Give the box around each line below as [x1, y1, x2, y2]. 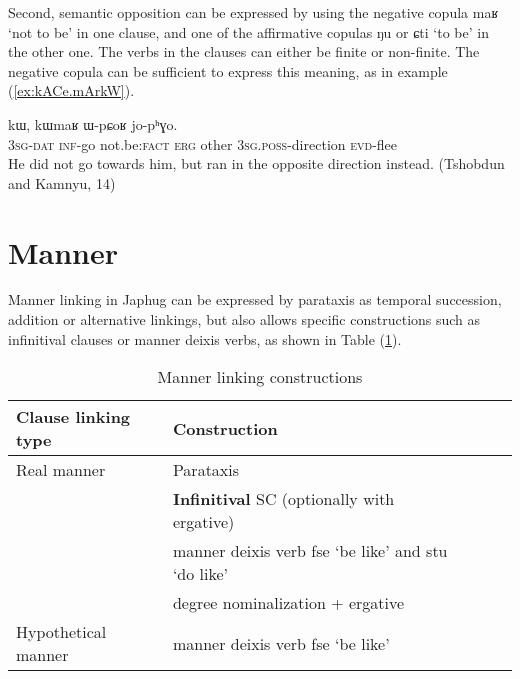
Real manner [16, 458, 106, 482]
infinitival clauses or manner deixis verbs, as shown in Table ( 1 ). [8, 328, 402, 349]
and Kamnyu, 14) [8, 172, 116, 193]
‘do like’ [172, 562, 229, 586]
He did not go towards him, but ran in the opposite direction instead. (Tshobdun [8, 153, 505, 174]
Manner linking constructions [157, 365, 363, 389]
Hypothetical [16, 620, 107, 644]
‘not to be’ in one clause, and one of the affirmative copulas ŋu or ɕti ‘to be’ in [8, 21, 489, 42]
